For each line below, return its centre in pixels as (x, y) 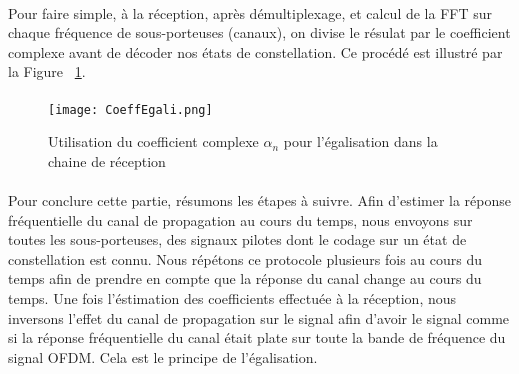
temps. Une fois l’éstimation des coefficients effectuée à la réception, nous (232, 297)
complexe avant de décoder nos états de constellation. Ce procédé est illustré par (255, 51)
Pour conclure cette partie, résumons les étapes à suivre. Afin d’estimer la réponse (260, 200)
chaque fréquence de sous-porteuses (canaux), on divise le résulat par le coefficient (259, 32)
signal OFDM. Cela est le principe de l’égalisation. (163, 356)
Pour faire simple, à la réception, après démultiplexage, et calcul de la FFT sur (250, 12)
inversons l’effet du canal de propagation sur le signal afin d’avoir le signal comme (259, 317)
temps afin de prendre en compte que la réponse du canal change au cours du (245, 278)
